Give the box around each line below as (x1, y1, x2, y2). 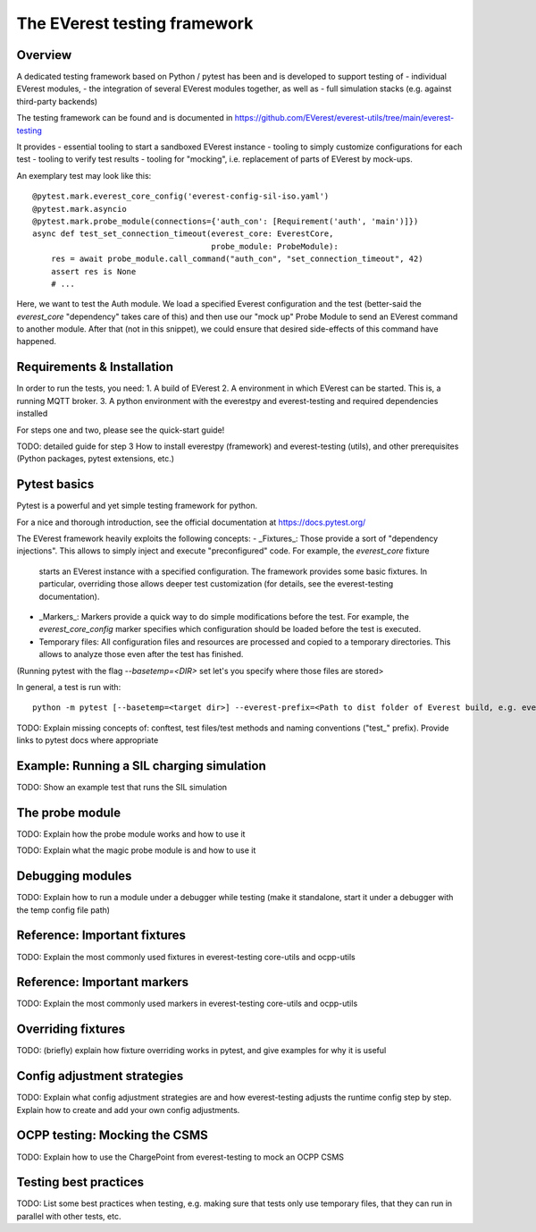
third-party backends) (16, 96, 98, 106)
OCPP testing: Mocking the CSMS (16, 1127, 209, 1143)
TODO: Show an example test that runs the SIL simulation (16, 782, 228, 793)
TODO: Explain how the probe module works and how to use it (16, 828, 246, 840)
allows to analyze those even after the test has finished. (38, 649, 244, 660)
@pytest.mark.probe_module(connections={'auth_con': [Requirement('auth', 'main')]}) (32, 215, 419, 226)
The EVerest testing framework (16, 13, 254, 33)
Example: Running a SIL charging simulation (16, 758, 267, 773)
